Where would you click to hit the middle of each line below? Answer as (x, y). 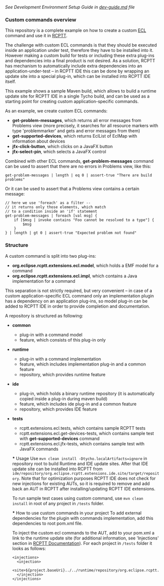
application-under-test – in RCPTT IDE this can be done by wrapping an (77, 71)
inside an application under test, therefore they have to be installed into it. (79, 50)
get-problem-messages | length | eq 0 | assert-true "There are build (79, 175)
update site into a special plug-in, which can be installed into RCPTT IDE (78, 76)
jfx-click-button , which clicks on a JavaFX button (62, 146)
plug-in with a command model (51, 335)
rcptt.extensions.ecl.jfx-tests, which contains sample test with (82, 443)
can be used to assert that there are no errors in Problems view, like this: (78, 167)
